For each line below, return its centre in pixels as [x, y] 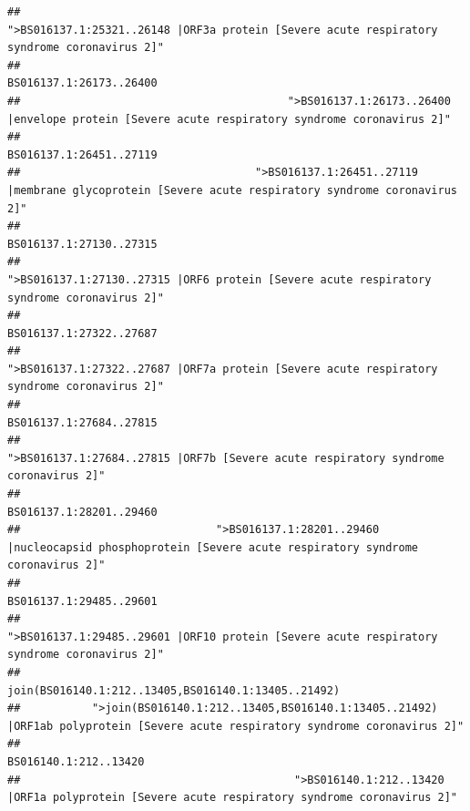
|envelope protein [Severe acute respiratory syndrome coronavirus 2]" [229, 119]
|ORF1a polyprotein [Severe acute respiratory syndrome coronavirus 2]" [232, 798]
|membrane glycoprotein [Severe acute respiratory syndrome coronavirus [232, 190]
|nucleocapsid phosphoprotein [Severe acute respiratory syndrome [213, 547]
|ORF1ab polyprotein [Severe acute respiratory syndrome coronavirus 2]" [236, 726]
